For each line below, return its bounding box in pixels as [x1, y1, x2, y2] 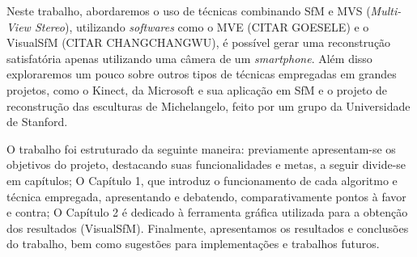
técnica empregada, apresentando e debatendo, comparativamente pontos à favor [6, 187, 406, 204]
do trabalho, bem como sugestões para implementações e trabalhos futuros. [6, 235, 380, 252]
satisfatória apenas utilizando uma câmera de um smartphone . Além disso [6, 49, 372, 66]
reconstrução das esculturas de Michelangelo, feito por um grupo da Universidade [6, 97, 411, 114]
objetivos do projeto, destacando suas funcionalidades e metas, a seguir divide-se [6, 156, 406, 173]
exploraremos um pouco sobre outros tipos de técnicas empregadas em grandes [6, 65, 397, 82]
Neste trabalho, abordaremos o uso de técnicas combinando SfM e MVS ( [6, 2, 371, 19]
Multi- [370, 2, 402, 19]
